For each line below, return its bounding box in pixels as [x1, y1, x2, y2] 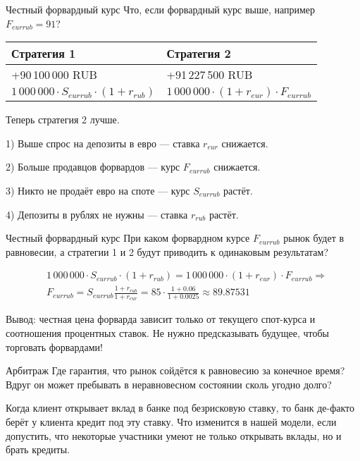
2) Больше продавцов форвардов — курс [6, 159, 180, 174]
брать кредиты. [6, 442, 70, 457]
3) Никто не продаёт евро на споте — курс [6, 183, 190, 197]
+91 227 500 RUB [166, 66, 253, 83]
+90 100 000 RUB [11, 66, 97, 83]
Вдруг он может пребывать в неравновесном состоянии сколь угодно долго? [6, 376, 332, 391]
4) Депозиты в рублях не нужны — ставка [6, 207, 188, 221]
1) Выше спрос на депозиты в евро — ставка [6, 135, 200, 150]
